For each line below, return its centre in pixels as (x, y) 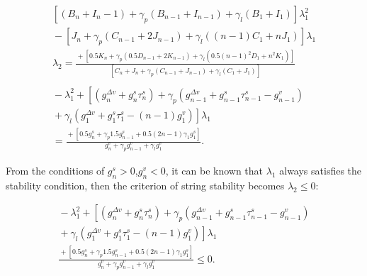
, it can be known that (214, 170)
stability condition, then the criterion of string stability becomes (145, 185)
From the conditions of (55, 170)
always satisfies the (321, 170)
